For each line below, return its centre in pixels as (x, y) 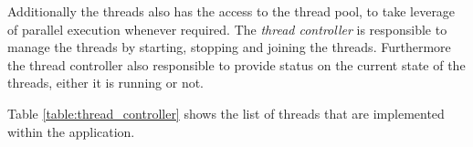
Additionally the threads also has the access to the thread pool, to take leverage (231, 11)
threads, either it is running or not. (106, 83)
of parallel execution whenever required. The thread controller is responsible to (227, 29)
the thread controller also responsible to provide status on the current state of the (236, 64)
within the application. (71, 131)
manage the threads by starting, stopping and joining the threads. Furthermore (229, 47)
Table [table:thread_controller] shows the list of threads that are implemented (226, 113)
